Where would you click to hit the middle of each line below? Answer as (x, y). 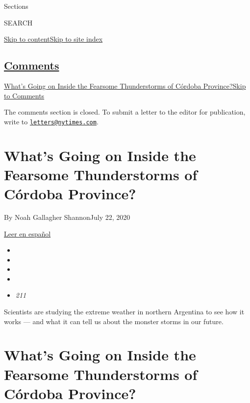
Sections (16, 6)
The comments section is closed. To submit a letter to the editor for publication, (125, 112)
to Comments (24, 95)
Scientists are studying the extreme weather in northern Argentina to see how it (124, 312)
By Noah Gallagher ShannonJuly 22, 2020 (67, 217)
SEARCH (18, 22)
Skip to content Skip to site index (53, 39)
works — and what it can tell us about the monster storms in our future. (114, 321)
